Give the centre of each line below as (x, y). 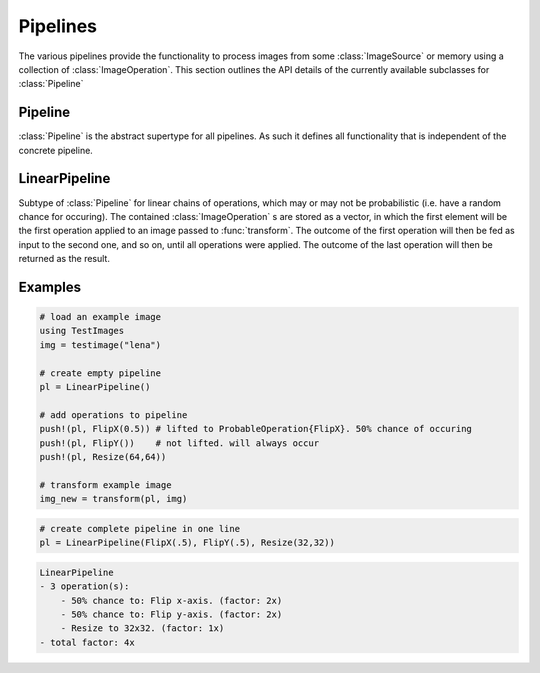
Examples (50, 286)
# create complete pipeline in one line (139, 528)
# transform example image (105, 484)
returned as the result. (64, 259)
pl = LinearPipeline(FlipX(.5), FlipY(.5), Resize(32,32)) (187, 543)
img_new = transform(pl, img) (113, 499)
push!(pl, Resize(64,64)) (103, 456)
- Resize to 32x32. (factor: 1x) (142, 628)
